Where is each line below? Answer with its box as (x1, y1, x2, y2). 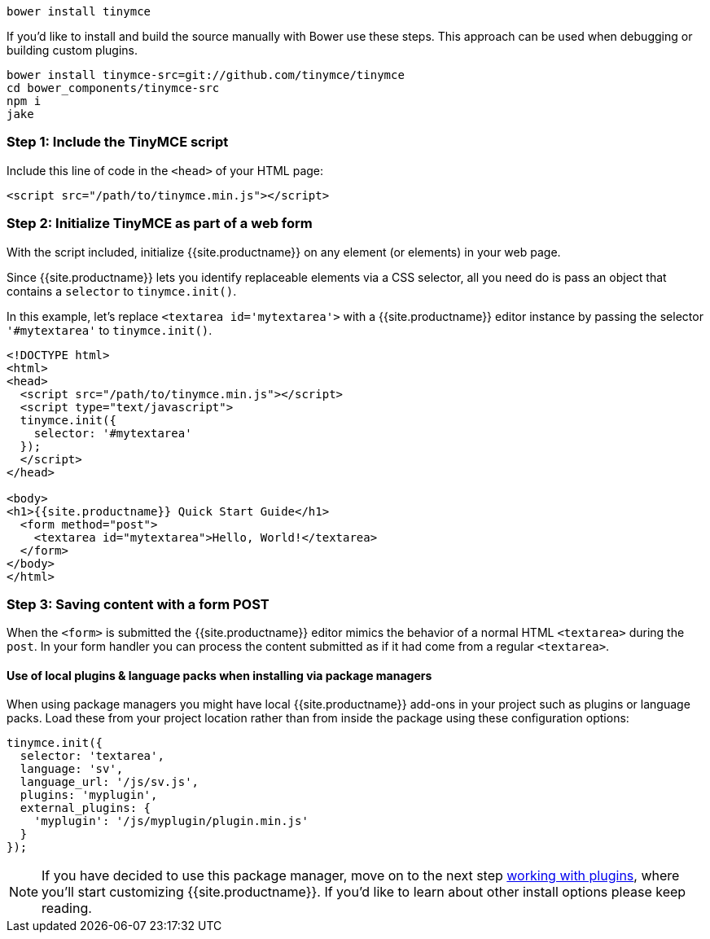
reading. (42, 900, 92, 917)
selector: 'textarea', (20, 749, 164, 763)
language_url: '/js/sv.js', (20, 775, 199, 789)
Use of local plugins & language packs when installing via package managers (7, 668, 432, 682)
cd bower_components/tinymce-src (7, 81, 220, 94)
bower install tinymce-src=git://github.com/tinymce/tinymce (7, 68, 405, 81)
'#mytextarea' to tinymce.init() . (7, 323, 213, 337)
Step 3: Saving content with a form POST (7, 595, 270, 612)
